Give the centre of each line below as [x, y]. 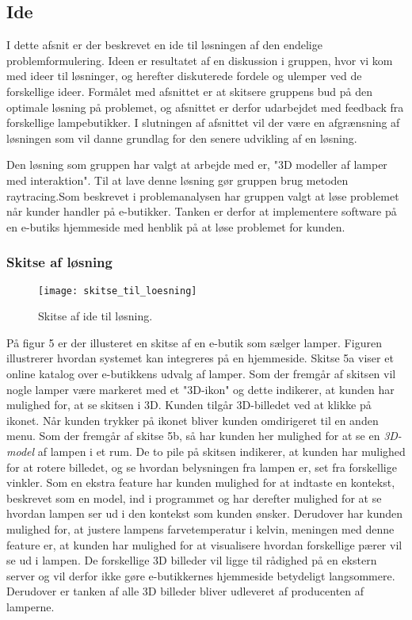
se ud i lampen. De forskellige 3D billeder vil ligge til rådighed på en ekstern [192, 560]
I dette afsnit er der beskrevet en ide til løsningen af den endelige [164, 45]
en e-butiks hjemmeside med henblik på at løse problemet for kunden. [176, 226]
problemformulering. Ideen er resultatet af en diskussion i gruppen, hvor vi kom [200, 60]
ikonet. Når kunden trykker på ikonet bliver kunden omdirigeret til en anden [193, 420]
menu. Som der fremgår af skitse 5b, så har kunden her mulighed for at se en [193, 436]
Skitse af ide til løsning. [95, 316]
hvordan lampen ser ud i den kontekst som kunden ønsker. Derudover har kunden [205, 513]
